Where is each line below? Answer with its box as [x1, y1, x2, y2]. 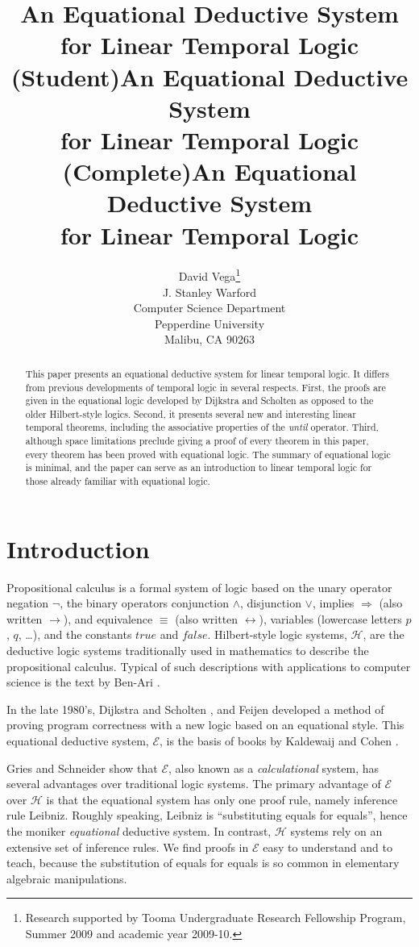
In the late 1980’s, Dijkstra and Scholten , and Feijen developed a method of [6, 700, 384, 717]
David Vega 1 [178, 265, 241, 285]
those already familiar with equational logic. [25, 474, 210, 488]
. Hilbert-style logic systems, [207, 626, 347, 643]
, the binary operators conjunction [60, 594, 229, 611]
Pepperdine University [154, 315, 265, 332]
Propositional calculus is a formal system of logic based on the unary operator [6, 578, 392, 595]
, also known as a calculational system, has [168, 759, 380, 776]
